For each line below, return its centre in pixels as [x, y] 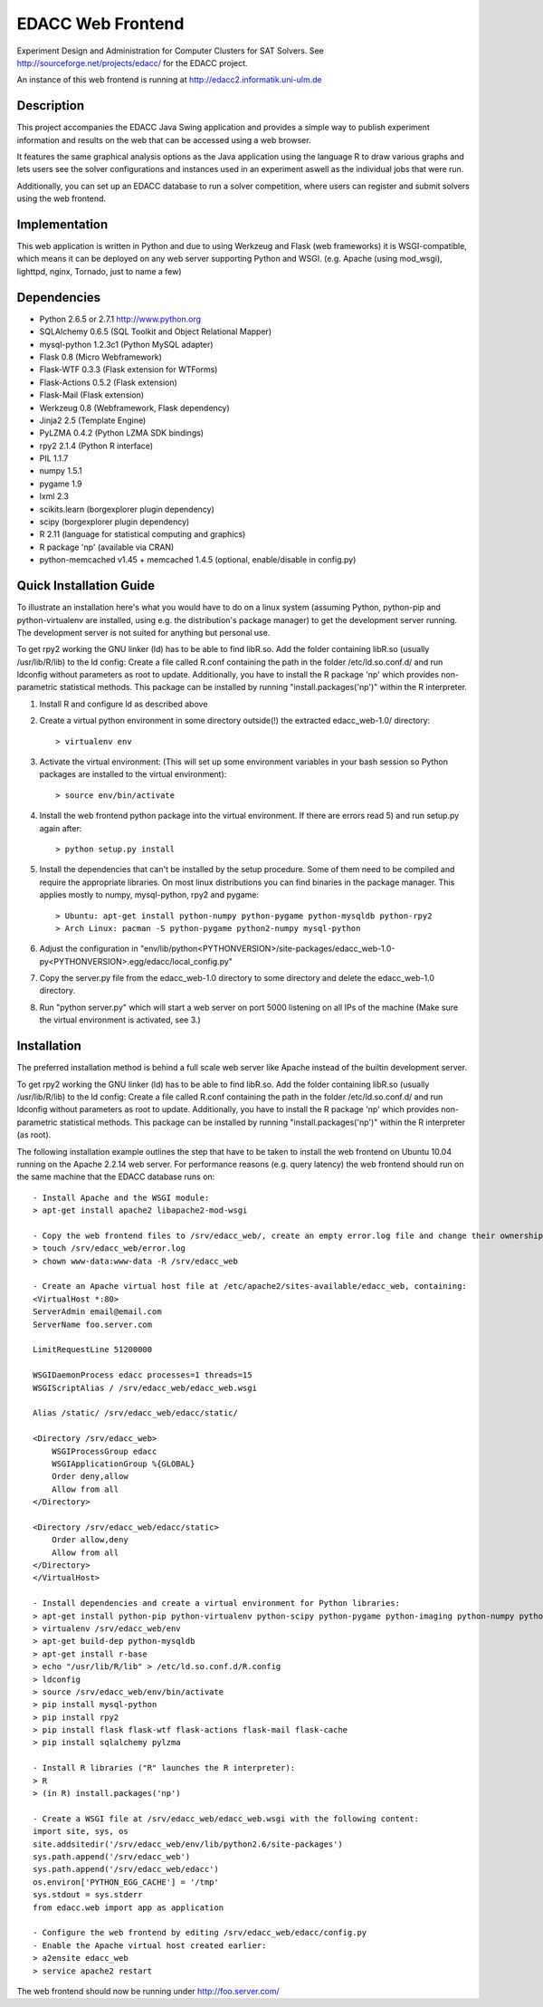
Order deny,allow [90, 1477]
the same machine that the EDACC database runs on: [116, 1176]
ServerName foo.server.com [93, 1324]
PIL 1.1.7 [54, 458]
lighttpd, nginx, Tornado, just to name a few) [99, 271]
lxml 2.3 [54, 496]
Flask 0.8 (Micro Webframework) [101, 357]
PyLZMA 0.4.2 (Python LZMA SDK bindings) [121, 433]
